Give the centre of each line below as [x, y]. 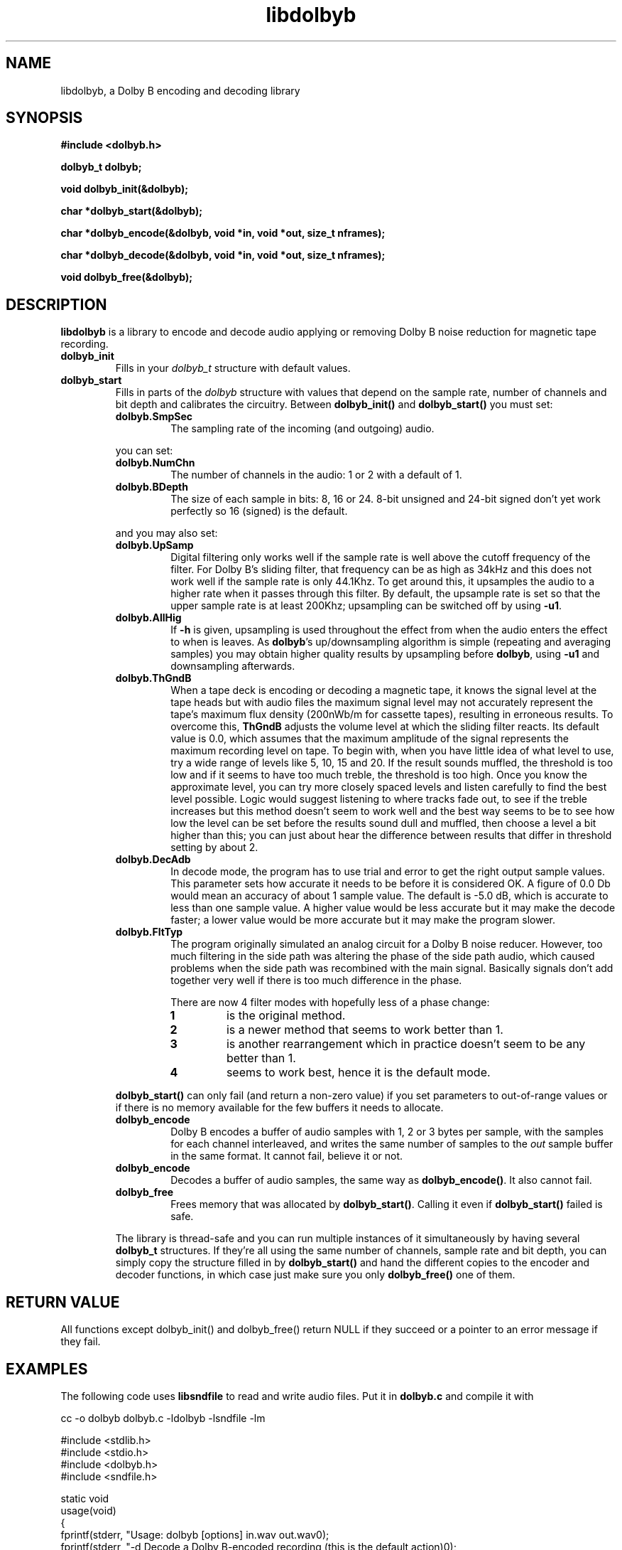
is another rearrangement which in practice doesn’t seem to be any [406, 1044]
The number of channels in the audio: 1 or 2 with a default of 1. [316, 475]
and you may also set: [167, 533]
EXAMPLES [47, 1369]
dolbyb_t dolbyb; [101, 167]
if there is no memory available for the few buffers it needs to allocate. [279, 1108]
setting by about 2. [214, 848]
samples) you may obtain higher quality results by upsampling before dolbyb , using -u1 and [385, 654]
